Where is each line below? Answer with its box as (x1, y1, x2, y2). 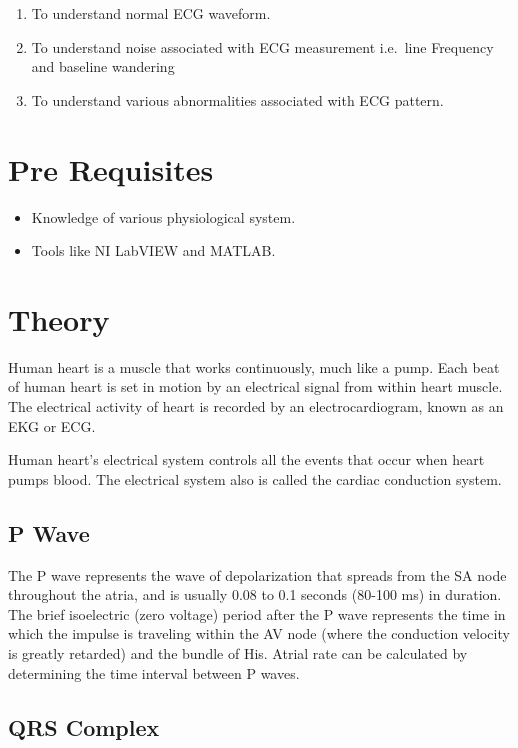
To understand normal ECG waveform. (31, 3, 271, 23)
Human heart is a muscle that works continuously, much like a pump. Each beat (8, 356, 500, 377)
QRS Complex (8, 711, 160, 742)
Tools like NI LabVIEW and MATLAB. (31, 240, 276, 261)
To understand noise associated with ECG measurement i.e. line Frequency (31, 36, 494, 57)
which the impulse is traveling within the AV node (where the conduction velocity (8, 623, 510, 644)
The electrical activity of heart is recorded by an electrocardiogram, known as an (8, 396, 504, 416)
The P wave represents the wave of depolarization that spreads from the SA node (8, 564, 507, 585)
